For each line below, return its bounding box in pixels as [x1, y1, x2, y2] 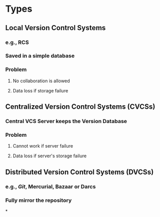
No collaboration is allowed [12, 78, 70, 84]
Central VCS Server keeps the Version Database [5, 118, 127, 125]
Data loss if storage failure [12, 87, 68, 93]
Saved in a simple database [5, 52, 75, 59]
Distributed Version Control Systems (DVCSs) [5, 167, 154, 176]
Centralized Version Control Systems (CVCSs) [5, 103, 155, 111]
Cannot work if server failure [12, 143, 73, 149]
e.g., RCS [5, 39, 29, 46]
